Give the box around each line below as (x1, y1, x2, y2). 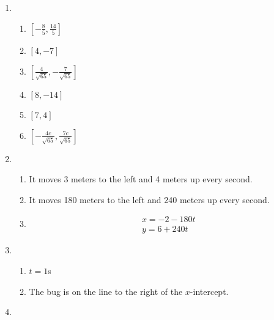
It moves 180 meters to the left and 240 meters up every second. (29, 193, 270, 206)
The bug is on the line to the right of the (29, 285, 183, 297)
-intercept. (190, 285, 229, 297)
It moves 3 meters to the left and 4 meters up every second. (29, 173, 253, 185)
